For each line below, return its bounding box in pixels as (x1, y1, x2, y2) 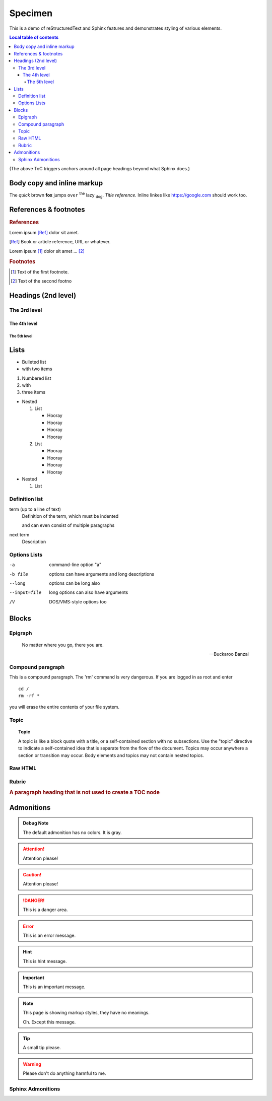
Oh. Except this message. (23, 1019, 76, 1025)
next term (9, 531, 30, 537)
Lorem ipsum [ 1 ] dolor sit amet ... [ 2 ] (9, 248, 85, 254)
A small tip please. (23, 1045, 61, 1051)
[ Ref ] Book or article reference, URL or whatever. (9, 239, 111, 245)
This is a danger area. (23, 907, 68, 913)
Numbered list (22, 375, 51, 381)
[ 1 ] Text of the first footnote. (11, 268, 69, 274)
